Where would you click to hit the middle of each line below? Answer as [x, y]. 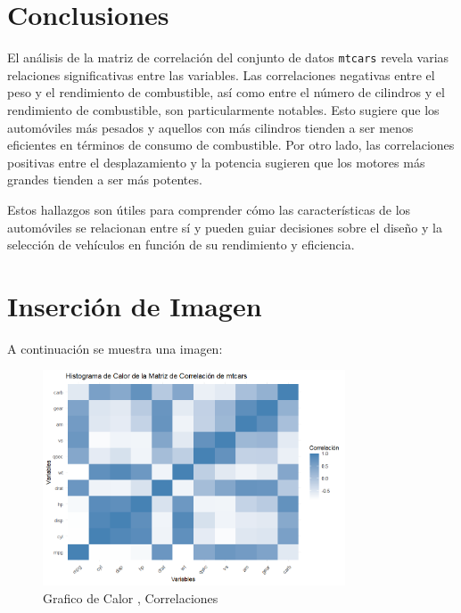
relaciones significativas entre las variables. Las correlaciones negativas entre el [221, 74]
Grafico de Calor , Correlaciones [131, 597]
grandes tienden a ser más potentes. [105, 180]
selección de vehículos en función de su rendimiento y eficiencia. [181, 245]
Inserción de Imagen [135, 305]
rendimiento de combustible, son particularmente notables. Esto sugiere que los [223, 109]
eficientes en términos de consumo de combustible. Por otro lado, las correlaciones [231, 145]
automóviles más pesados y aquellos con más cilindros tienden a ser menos [210, 127]
